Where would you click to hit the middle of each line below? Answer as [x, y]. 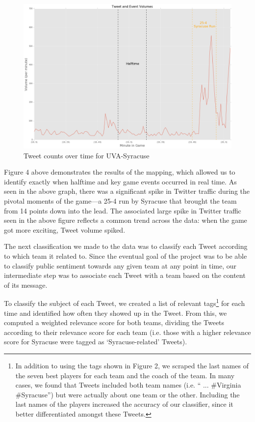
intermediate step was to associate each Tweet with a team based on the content [125, 275]
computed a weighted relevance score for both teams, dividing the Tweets [114, 322]
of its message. [26, 285]
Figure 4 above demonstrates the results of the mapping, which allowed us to [120, 172]
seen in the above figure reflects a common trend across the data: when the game [126, 220]
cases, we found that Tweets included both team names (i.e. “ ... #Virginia [128, 385]
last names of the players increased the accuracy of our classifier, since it [124, 404]
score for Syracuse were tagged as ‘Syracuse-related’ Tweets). [96, 342]
